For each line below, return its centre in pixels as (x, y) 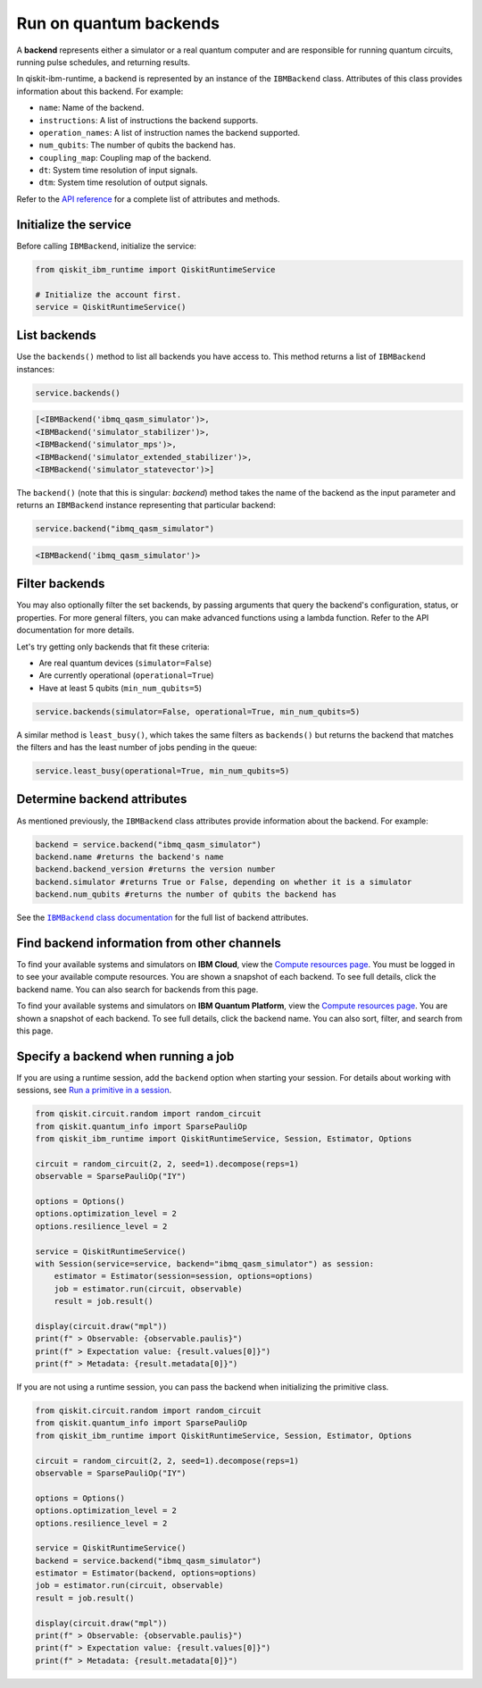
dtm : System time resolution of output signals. (124, 182)
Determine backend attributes (102, 799)
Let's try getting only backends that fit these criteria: (113, 647)
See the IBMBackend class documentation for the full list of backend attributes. (162, 918)
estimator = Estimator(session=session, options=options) (183, 1276)
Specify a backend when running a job (125, 1056)
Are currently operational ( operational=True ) (126, 675)
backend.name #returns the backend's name (129, 857)
